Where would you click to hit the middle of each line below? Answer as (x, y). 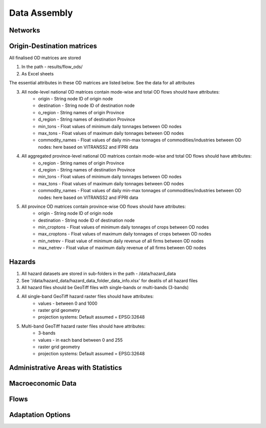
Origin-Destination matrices (53, 46)
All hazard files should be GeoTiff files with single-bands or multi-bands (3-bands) (105, 287)
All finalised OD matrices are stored (45, 58)
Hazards (22, 262)
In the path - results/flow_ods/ (52, 67)
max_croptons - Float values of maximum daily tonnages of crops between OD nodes (125, 234)
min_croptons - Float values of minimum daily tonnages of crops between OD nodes (124, 227)
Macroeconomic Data (43, 383)
